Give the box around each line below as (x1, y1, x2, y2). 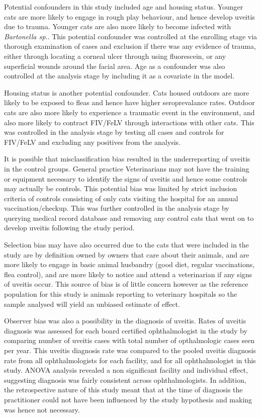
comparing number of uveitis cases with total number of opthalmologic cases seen (4, 335, 255, 346)
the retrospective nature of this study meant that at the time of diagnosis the (4, 384, 243, 395)
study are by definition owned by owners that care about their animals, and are (4, 249, 249, 260)
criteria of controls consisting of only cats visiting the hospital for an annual (4, 193, 238, 203)
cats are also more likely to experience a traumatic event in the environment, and (4, 107, 255, 117)
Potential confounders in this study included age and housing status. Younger (4, 2, 243, 12)
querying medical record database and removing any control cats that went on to (4, 212, 254, 223)
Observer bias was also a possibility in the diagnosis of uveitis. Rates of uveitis (4, 315, 246, 326)
